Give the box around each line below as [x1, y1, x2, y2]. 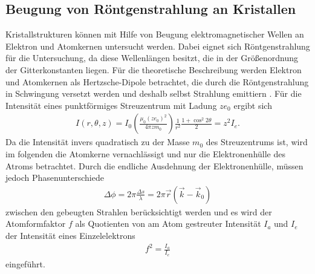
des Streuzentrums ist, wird [206, 135, 308, 148]
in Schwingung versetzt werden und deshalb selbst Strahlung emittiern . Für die [5, 87, 302, 100]
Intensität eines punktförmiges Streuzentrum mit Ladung [5, 99, 217, 111]
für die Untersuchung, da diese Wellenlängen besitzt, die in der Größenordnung [5, 51, 298, 64]
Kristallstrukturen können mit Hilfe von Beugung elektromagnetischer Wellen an [5, 28, 304, 41]
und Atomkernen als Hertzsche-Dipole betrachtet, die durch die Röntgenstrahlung [5, 75, 309, 88]
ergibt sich [233, 99, 272, 111]
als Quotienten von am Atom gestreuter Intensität [75, 217, 261, 230]
